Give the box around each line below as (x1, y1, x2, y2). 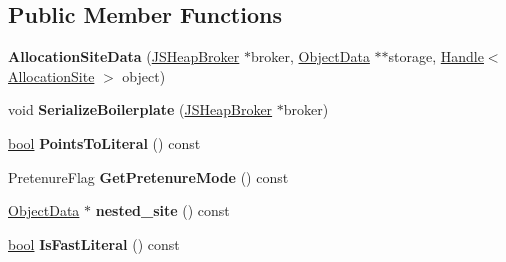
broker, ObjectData (250, 46, 370, 67)
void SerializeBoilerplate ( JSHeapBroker (8, 99, 273, 120)
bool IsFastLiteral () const (8, 233, 180, 254)
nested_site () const (95, 200, 230, 221)
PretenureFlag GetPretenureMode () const (8, 166, 289, 187)
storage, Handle (388, 46, 484, 67)
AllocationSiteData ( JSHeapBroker (8, 46, 240, 67)
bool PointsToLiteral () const (8, 132, 201, 153)
